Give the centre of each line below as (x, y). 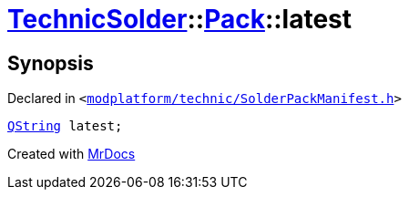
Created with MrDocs (72, 154)
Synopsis (51, 63)
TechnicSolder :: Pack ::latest (180, 19)
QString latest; (65, 126)
